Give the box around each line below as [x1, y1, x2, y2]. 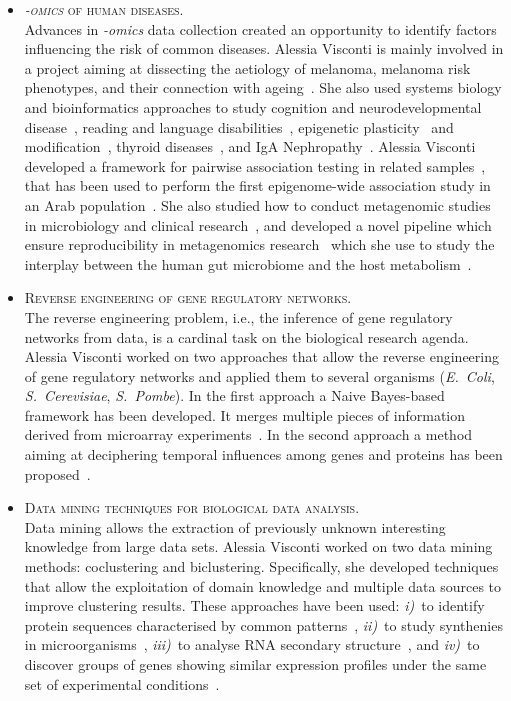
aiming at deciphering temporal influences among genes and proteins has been [24, 444, 503, 465]
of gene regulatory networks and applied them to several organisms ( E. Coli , [24, 365, 495, 386]
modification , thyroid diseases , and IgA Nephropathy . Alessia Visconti [24, 136, 476, 157]
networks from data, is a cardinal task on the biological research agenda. [24, 326, 469, 347]
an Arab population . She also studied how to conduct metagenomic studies [24, 194, 491, 215]
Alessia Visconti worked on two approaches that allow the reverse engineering [24, 346, 499, 367]
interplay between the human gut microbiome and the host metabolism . [24, 253, 472, 274]
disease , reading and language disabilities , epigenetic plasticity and [24, 116, 454, 137]
